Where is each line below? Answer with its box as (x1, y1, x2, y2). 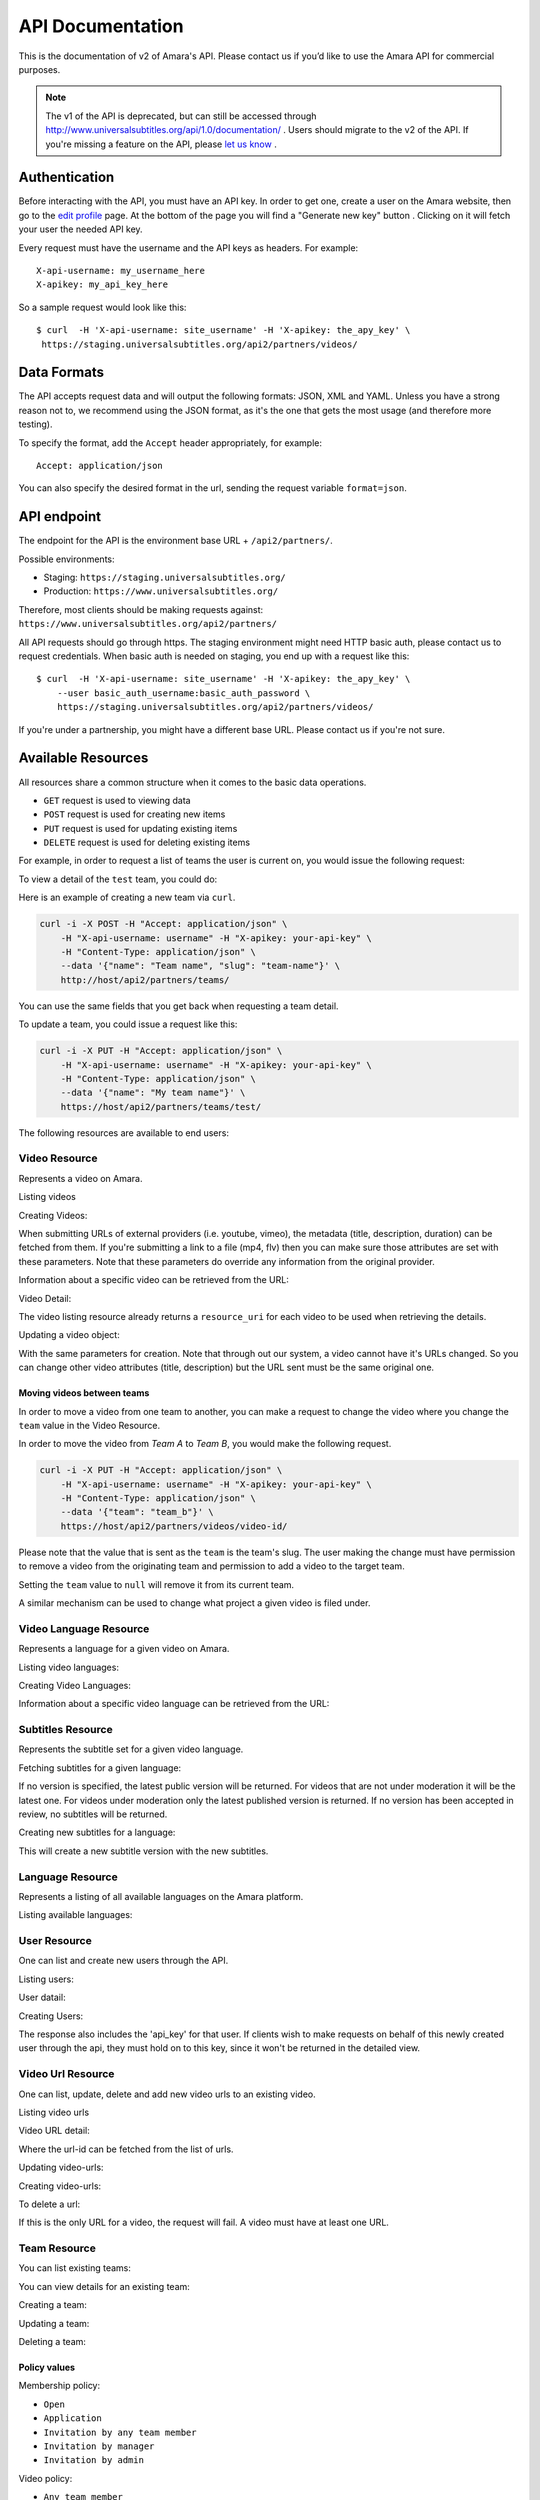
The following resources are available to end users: (18, 1126, 230, 1139)
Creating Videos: (18, 1209, 88, 1221)
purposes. (18, 63, 61, 75)
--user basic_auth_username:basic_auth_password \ (56, 687, 311, 699)
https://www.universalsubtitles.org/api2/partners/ (18, 618, 278, 630)
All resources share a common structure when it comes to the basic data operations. (18, 776, 367, 788)
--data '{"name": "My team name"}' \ (60, 1087, 246, 1099)
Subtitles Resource (18, 1723, 114, 1737)
